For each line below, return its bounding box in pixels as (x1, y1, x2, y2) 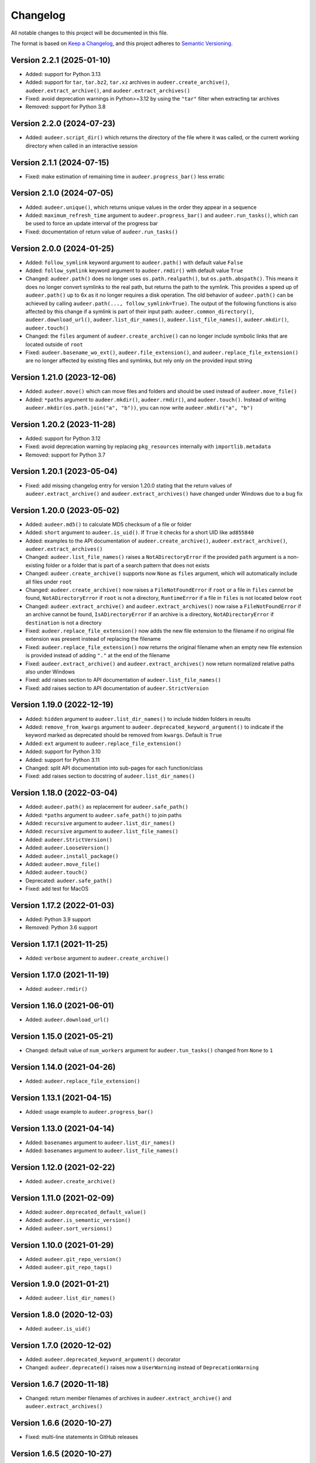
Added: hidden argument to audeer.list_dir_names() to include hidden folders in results (25, 715, 251, 722)
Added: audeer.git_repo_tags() (25, 1264, 112, 1271)
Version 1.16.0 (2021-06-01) (11, 1001, 114, 1011)
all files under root (25, 578, 73, 585)
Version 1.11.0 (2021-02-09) (11, 1193, 114, 1203)
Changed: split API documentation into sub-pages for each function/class (25, 764, 203, 771)
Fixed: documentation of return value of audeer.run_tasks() (25, 228, 178, 235)
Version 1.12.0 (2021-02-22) (11, 1162, 115, 1172)
